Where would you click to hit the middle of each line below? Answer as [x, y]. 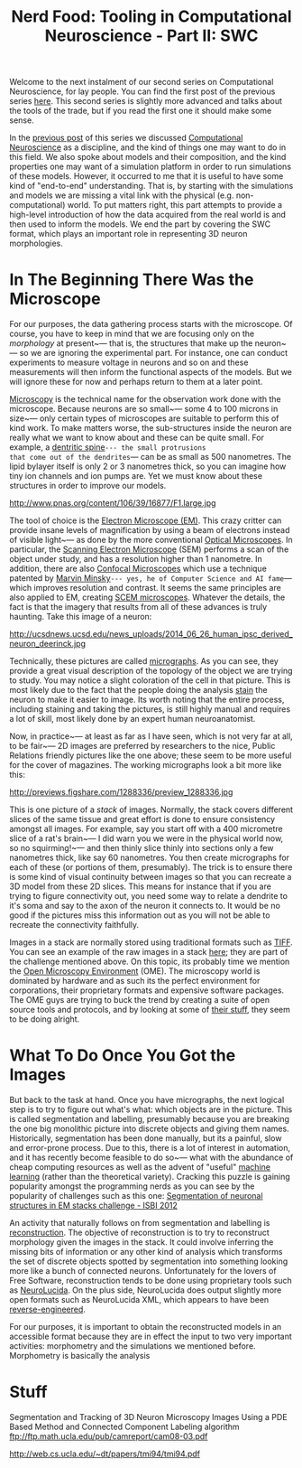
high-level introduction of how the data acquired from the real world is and [148, 215]
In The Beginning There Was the [132, 280]
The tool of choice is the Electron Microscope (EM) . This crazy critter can [146, 520]
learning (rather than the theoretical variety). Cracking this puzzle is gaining [150, 1177]
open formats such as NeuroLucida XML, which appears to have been [139, 1300]
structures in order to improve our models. [88, 486]
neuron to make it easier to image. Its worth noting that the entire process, [147, 700]
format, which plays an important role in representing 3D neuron [128, 234]
